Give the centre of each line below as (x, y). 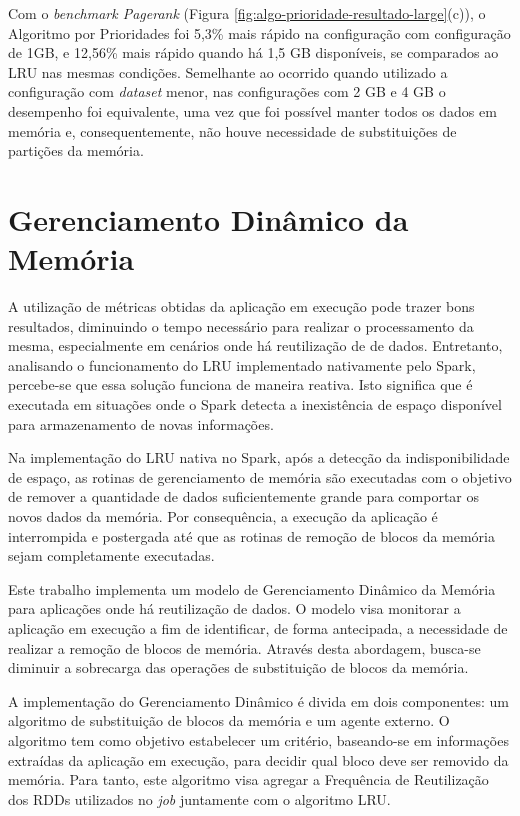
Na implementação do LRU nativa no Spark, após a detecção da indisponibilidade (259, 457)
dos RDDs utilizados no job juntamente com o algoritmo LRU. (199, 798)
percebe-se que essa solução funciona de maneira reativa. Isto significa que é (240, 384)
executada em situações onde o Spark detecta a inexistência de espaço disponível (255, 404)
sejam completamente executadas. (111, 555)
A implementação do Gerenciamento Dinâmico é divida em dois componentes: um (258, 700)
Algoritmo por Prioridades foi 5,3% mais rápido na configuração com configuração (259, 32)
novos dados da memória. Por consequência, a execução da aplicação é (223, 516)
